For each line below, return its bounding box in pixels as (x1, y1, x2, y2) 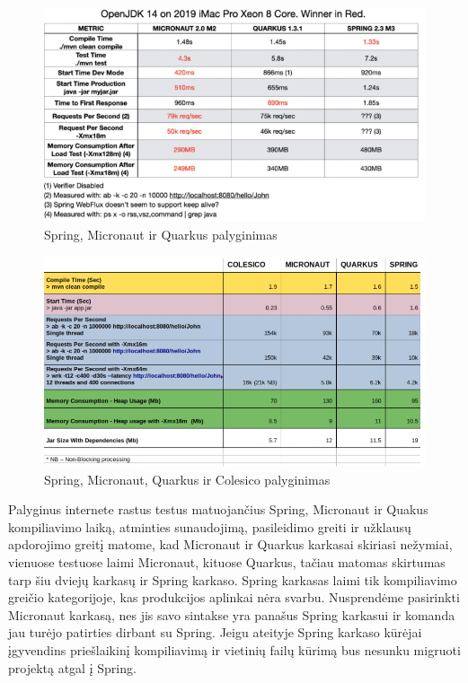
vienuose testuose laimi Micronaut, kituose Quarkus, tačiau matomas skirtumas (8, 553, 446, 571)
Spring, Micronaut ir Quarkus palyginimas (44, 224, 278, 243)
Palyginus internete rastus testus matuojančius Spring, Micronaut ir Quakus (8, 500, 428, 519)
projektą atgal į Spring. (8, 658, 137, 677)
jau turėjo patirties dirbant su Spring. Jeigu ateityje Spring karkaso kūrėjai (8, 623, 422, 642)
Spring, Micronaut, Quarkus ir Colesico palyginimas (44, 469, 331, 488)
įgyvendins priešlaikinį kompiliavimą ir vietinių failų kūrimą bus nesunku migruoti (8, 640, 461, 659)
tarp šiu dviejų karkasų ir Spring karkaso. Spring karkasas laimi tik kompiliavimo (8, 570, 457, 589)
